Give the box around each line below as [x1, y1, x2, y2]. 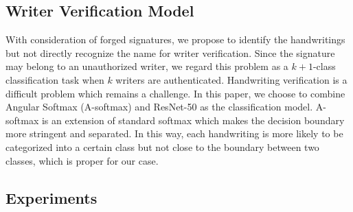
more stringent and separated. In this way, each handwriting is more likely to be [5, 126, 343, 141]
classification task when [5, 72, 104, 86]
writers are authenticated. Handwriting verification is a [115, 72, 348, 86]
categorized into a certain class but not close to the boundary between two [5, 139, 319, 154]
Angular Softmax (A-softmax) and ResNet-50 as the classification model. [5, 99, 313, 114]
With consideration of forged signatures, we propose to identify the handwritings [5, 32, 345, 47]
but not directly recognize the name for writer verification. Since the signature [5, 45, 335, 60]
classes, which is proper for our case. [5, 153, 159, 167]
